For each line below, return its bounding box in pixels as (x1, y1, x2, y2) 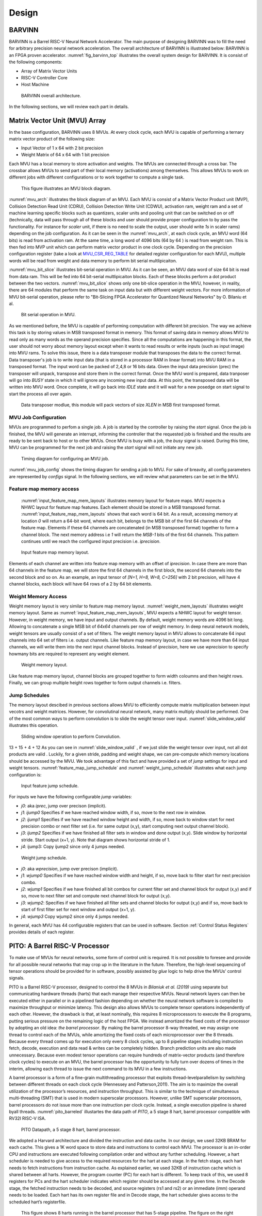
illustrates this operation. (9, 722, 58, 728)
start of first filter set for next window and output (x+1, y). (21, 907, 136, 912)
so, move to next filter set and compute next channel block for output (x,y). (21, 893, 171, 899)
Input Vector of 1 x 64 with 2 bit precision (21, 145, 104, 151)
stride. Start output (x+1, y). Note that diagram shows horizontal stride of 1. (21, 837, 171, 842)
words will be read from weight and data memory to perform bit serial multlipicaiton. (9, 258, 177, 264)
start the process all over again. (9, 391, 72, 396)
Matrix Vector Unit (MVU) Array (9, 117, 106, 125)
